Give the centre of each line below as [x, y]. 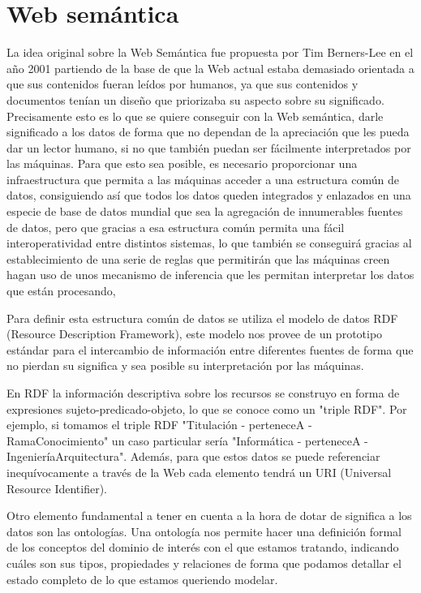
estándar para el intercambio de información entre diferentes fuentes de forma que [210, 349]
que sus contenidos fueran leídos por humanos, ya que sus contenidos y [183, 84]
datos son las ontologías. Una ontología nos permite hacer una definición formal [204, 531]
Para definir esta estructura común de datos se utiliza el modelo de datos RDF [202, 318]
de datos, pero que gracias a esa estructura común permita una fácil [176, 227]
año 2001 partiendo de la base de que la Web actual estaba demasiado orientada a [210, 68]
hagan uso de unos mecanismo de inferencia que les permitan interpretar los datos [210, 275]
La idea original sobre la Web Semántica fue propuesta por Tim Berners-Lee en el [210, 52]
